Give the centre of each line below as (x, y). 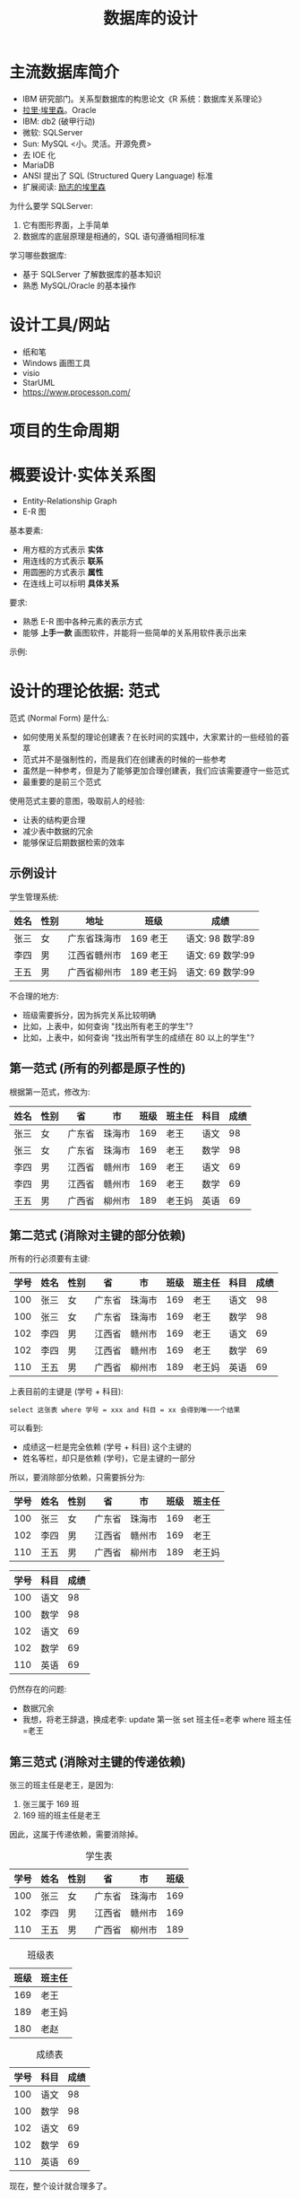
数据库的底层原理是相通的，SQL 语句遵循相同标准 (114, 236)
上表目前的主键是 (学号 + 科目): (66, 1392)
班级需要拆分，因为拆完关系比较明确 (89, 1015)
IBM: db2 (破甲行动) (59, 121)
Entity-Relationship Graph (69, 501)
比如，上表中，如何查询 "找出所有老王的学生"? (107, 1026)
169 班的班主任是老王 (61, 1815)
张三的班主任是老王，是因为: (62, 1785)
